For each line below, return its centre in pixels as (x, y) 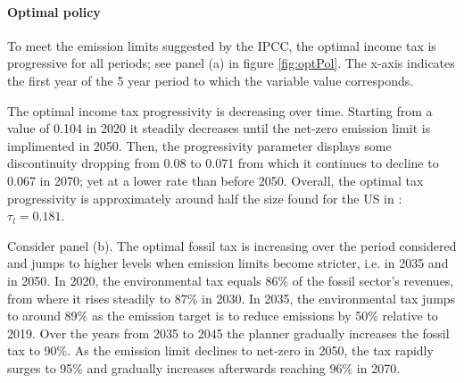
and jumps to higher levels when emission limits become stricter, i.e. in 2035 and (228, 263)
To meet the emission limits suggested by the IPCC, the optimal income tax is (222, 45)
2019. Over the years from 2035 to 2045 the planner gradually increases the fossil (228, 333)
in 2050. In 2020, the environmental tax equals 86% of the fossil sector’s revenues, (231, 280)
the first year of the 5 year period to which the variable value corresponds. (211, 80)
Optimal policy (54, 11)
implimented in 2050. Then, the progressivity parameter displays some (199, 145)
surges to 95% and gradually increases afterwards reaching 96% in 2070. (204, 367)
